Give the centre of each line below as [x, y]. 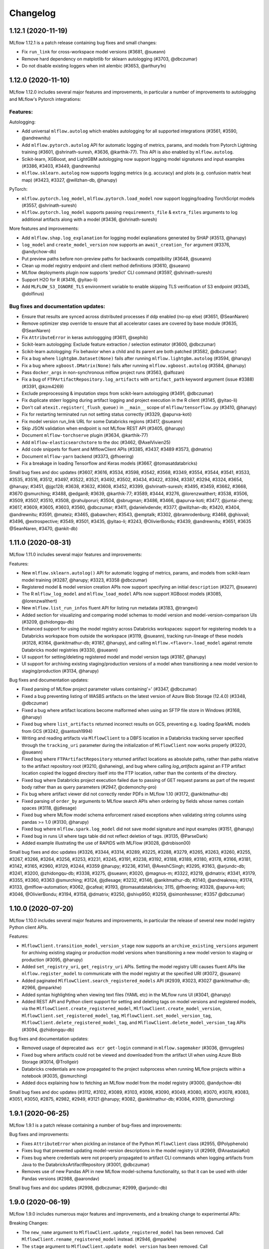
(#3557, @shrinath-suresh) [49, 205]
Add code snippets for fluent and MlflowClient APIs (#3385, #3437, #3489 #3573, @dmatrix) [117, 449]
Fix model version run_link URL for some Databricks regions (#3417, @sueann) [102, 421]
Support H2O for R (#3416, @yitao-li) [60, 279]
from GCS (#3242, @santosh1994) [57, 731]
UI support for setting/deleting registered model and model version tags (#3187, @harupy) [114, 656]
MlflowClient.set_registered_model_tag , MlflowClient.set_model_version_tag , [117, 1015]
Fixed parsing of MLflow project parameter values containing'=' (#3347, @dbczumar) [109, 689]
